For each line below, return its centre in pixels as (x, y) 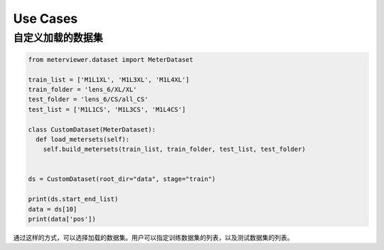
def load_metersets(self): (83, 139)
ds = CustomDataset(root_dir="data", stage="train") (122, 179)
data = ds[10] (53, 209)
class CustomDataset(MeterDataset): (92, 129)
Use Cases (46, 19)
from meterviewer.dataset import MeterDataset (111, 59)
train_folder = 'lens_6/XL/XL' (83, 89)
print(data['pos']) (62, 219)
